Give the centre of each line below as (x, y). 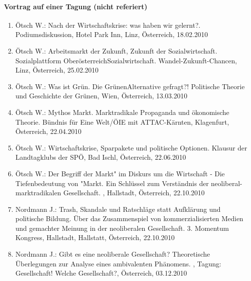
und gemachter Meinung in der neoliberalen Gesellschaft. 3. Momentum (122, 228)
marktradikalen (38, 193)
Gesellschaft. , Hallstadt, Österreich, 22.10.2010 (134, 193)
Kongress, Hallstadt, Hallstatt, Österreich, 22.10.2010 (95, 237)
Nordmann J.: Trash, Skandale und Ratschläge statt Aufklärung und (118, 209)
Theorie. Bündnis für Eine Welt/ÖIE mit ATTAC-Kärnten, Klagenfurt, (122, 122)
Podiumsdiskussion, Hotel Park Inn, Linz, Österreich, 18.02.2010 (112, 34)
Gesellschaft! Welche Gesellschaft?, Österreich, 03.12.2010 (101, 273)
